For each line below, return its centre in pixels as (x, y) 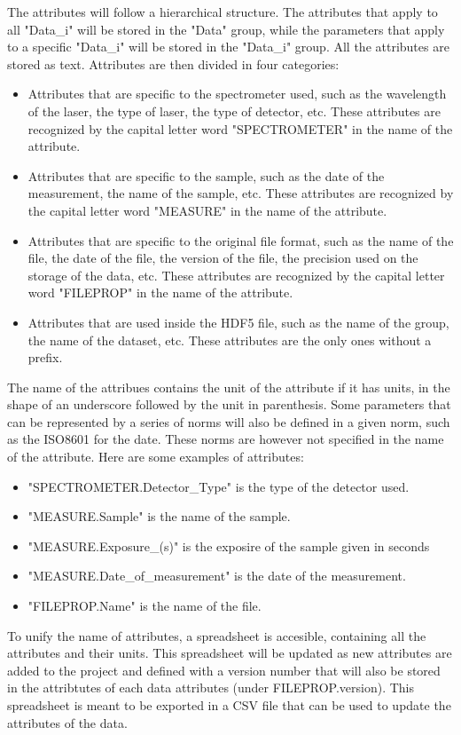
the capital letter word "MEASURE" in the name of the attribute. (207, 210)
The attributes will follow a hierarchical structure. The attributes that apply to (223, 12)
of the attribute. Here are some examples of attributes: (156, 457)
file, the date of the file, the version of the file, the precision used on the (223, 258)
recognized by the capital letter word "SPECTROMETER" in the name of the (240, 128)
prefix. (45, 357)
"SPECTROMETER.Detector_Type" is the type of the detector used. (219, 486)
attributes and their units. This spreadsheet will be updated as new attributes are (230, 653)
